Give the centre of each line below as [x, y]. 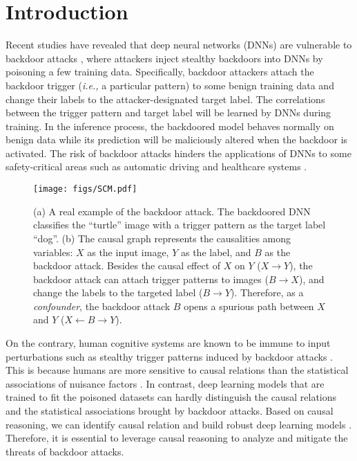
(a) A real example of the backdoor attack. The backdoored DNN [172, 211]
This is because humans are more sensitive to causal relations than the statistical [177, 370]
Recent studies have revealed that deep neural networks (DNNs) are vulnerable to [179, 45]
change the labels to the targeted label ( [118, 292]
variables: [53, 252]
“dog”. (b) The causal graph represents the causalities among [162, 238]
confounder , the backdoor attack [102, 306]
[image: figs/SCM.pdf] [85, 189]
